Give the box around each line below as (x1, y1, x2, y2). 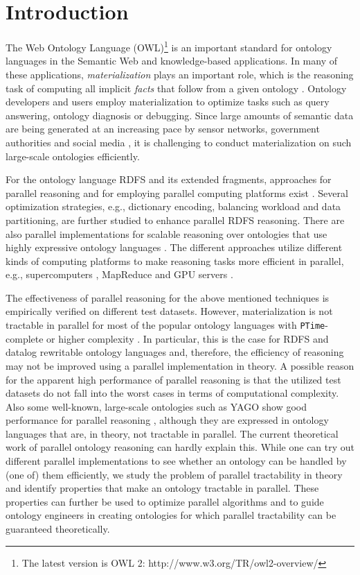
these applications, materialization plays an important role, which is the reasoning (6, 67, 354, 81)
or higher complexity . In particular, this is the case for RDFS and (46, 331, 329, 345)
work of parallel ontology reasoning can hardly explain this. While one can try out (6, 440, 355, 454)
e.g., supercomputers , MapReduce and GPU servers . (6, 267, 233, 282)
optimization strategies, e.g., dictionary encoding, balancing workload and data (6, 199, 341, 214)
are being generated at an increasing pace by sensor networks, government (6, 121, 320, 136)
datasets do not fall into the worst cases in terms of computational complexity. (6, 386, 339, 400)
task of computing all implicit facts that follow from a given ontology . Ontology (6, 80, 347, 95)
